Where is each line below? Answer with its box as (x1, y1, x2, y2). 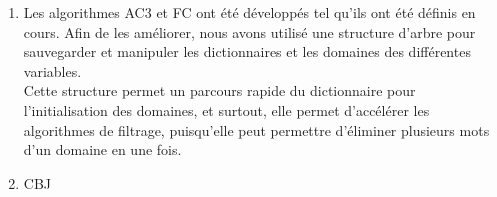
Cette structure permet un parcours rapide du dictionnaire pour (23, 80, 416, 101)
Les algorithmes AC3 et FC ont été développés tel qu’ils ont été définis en (23, 2, 476, 22)
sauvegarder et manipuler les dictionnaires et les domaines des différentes (23, 41, 471, 62)
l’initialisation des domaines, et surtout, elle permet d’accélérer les (23, 99, 430, 120)
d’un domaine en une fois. (23, 139, 182, 160)
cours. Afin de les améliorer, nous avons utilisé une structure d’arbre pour (23, 21, 476, 42)
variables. (23, 60, 82, 81)
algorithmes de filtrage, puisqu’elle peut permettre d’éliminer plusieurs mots (23, 119, 490, 140)
